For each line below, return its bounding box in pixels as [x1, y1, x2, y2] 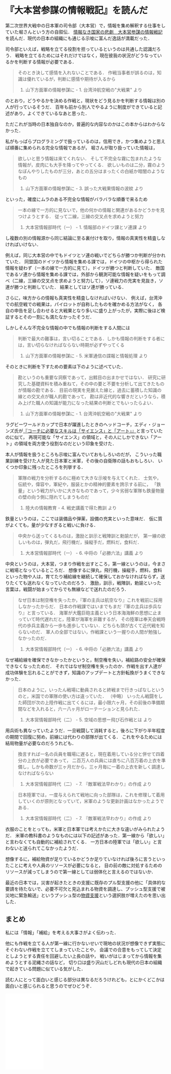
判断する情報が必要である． [18, 59, 77, 65]
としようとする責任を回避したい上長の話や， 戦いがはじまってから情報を [5, 953, 158, 959]
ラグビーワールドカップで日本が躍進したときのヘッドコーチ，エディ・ [5, 421, 152, 428]
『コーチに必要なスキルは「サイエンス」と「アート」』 [22, 428, 136, 434]
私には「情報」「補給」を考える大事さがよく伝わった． [5, 929, 119, 936]
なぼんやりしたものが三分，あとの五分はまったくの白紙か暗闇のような [17, 168, 165, 174]
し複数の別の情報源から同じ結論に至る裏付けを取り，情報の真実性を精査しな [5, 235, 166, 241]
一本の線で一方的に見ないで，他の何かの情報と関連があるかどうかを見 [17, 207, 165, 213]
